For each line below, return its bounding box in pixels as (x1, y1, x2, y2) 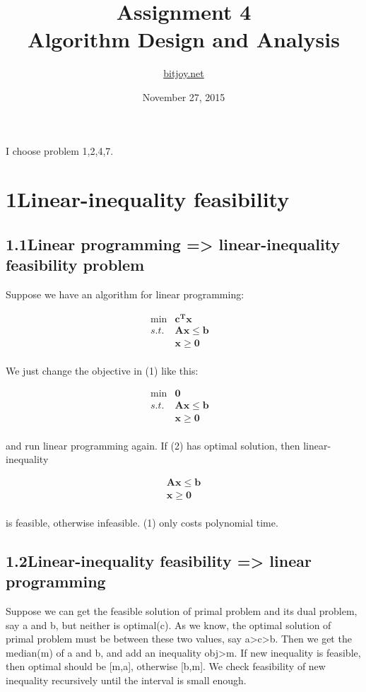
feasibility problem (6, 254, 145, 276)
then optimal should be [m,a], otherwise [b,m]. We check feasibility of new (6, 659, 326, 674)
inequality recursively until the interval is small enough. (6, 673, 247, 688)
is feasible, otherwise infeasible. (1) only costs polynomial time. (6, 515, 278, 529)
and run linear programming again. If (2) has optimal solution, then (6, 438, 300, 452)
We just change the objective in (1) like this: (6, 363, 199, 377)
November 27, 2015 (142, 89, 225, 104)
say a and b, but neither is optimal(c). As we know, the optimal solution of (6, 617, 331, 632)
